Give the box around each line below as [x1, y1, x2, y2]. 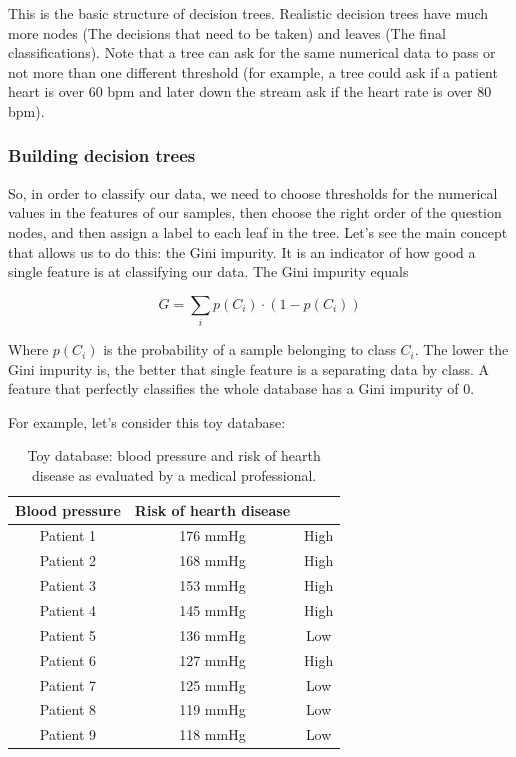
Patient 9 [39, 724, 97, 745]
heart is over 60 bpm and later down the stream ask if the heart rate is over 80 [8, 81, 492, 102]
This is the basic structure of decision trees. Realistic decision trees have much [8, 3, 489, 23]
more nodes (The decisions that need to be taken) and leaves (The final [8, 22, 446, 43]
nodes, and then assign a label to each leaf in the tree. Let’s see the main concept [8, 221, 508, 242]
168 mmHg [179, 550, 246, 571]
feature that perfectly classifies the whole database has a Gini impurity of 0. [8, 378, 475, 399]
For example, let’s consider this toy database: [8, 411, 286, 432]
